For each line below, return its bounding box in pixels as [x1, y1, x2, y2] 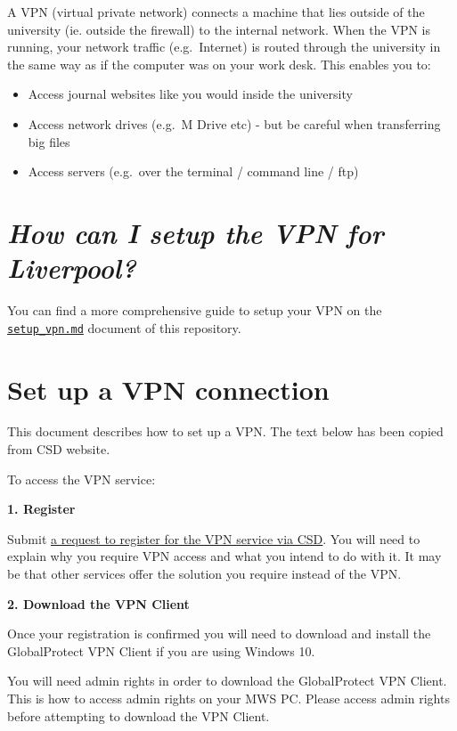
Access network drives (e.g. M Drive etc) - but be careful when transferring [28, 114, 441, 133]
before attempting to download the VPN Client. [7, 706, 270, 725]
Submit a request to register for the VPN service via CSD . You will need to [7, 529, 420, 548]
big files [28, 132, 70, 150]
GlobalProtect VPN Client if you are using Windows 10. [7, 641, 315, 660]
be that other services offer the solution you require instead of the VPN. [7, 564, 402, 582]
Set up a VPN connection [7, 370, 330, 407]
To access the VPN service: [7, 469, 156, 488]
